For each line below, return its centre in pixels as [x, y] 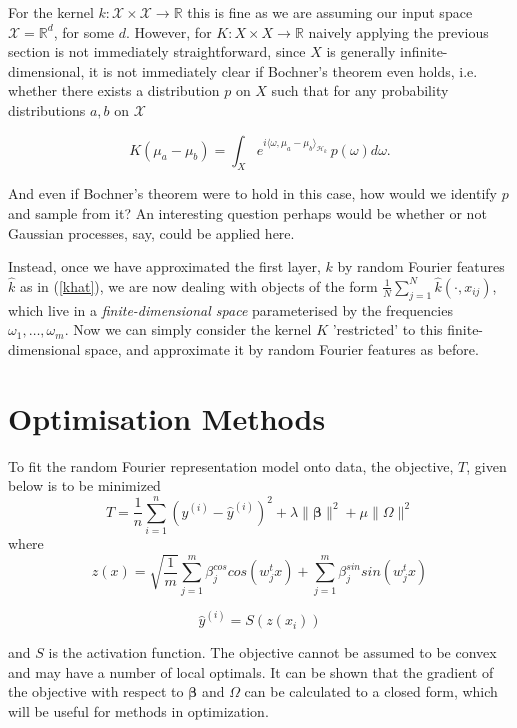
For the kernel [51, 12]
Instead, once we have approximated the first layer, [164, 266]
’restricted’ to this [387, 329]
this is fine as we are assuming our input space [330, 12]
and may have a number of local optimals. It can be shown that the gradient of [251, 671]
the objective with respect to [96, 691]
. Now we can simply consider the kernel [188, 329]
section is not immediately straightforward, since [157, 51]
